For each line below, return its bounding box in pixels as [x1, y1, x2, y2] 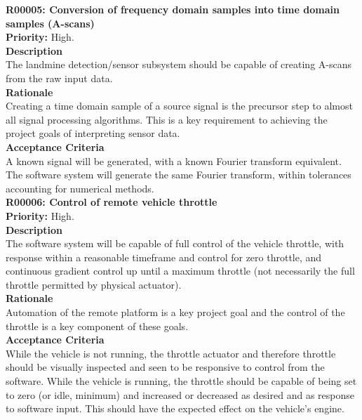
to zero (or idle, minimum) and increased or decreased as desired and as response [6, 387, 354, 402]
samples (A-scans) [6, 15, 95, 30]
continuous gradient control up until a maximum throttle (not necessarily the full [6, 263, 355, 278]
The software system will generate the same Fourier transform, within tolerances [6, 167, 351, 182]
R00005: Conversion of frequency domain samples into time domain [6, 2, 340, 16]
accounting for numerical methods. [6, 181, 154, 195]
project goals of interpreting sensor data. [6, 126, 180, 140]
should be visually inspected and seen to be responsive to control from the [6, 360, 325, 374]
